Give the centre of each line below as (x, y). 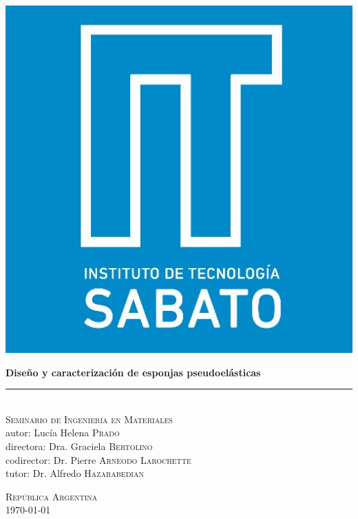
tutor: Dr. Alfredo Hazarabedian (75, 473)
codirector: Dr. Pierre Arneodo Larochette (98, 459)
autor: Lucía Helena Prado (63, 433)
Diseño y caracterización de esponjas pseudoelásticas (133, 372)
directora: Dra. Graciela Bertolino (79, 446)
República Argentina (52, 496)
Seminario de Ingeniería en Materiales (89, 419)
